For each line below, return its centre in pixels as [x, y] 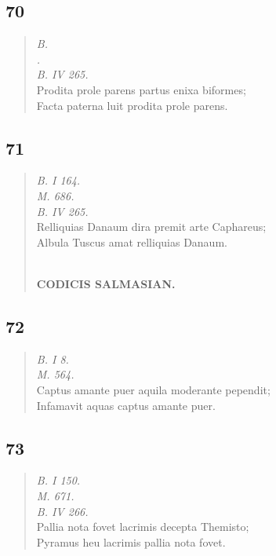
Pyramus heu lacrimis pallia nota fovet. [131, 541]
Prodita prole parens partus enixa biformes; [141, 89]
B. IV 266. [62, 511]
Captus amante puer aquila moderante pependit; [153, 389]
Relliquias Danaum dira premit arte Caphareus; [151, 227]
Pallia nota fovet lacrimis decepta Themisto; [143, 527]
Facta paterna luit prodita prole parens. [132, 105]
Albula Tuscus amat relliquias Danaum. [132, 241]
